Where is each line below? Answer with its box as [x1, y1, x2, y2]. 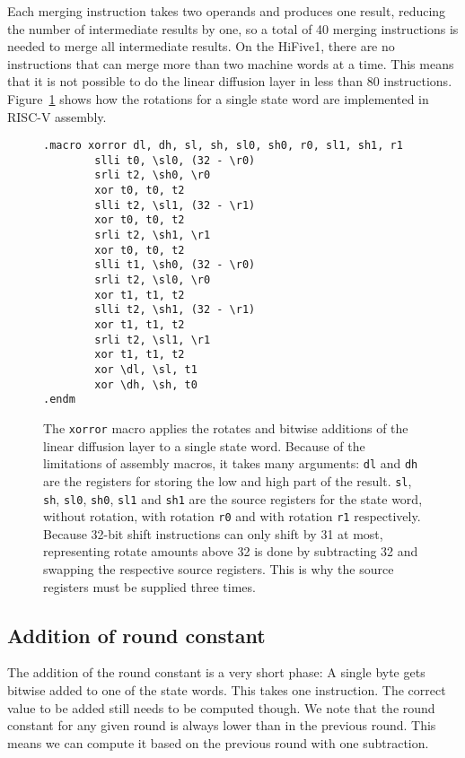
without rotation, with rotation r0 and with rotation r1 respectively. [43, 507, 421, 526]
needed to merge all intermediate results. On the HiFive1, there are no [7, 37, 395, 56]
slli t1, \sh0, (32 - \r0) [94, 258, 256, 272]
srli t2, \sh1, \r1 [94, 229, 211, 242]
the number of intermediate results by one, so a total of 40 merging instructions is [7, 19, 459, 38]
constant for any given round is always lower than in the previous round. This [7, 716, 436, 735]
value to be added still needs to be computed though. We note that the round [7, 698, 435, 717]
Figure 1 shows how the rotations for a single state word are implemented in [7, 89, 429, 108]
